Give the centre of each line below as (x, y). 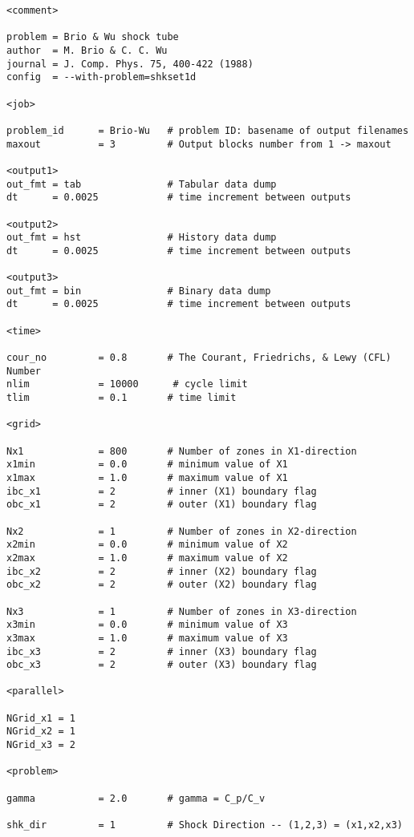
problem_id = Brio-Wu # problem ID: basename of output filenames (208, 130)
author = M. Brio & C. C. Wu (87, 50)
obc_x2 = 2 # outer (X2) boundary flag (162, 585)
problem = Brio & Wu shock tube (93, 37)
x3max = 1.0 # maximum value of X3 (147, 638)
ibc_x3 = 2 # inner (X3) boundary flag (162, 651)
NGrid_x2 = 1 (41, 732)
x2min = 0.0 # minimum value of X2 (147, 545)
